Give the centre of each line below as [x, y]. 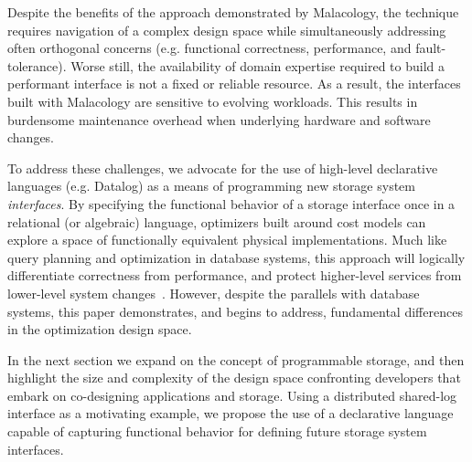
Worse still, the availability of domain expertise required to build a [258, 65]
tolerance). [37, 65]
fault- [431, 48]
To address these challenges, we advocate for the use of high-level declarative [223, 168]
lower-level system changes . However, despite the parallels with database [214, 293]
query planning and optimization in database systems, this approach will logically [236, 257]
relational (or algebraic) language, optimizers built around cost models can [217, 221]
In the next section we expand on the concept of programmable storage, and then [236, 359]
